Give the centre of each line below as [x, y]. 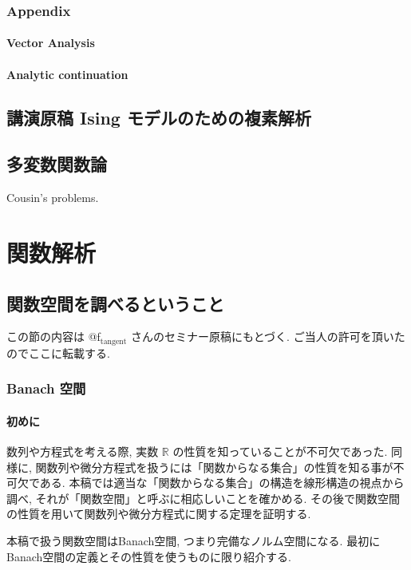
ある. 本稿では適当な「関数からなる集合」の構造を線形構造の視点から [222, 483]
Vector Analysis [51, 43]
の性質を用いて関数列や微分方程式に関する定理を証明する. [159, 514]
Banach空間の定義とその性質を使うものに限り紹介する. [149, 556]
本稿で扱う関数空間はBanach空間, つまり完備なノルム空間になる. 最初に [194, 541]
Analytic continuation [67, 74]
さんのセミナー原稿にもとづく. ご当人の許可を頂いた [268, 336]
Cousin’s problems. [53, 198]
